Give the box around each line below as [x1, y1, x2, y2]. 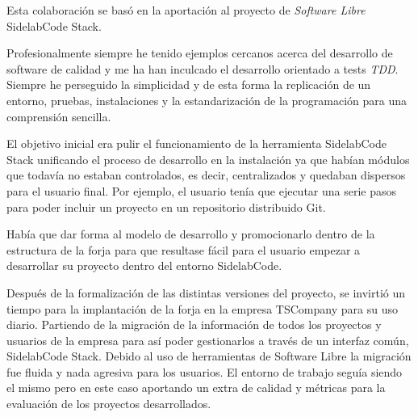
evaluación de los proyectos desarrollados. [6, 395, 211, 412]
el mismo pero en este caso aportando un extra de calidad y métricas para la [6, 379, 386, 396]
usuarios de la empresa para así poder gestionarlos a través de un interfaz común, [6, 331, 409, 348]
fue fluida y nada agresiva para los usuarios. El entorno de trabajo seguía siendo [6, 363, 403, 380]
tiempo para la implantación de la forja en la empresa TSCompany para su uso [6, 300, 398, 317]
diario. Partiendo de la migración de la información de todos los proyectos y [6, 316, 382, 333]
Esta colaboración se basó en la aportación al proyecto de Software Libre [6, 2, 366, 18]
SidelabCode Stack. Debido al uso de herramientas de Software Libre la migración [6, 347, 412, 364]
